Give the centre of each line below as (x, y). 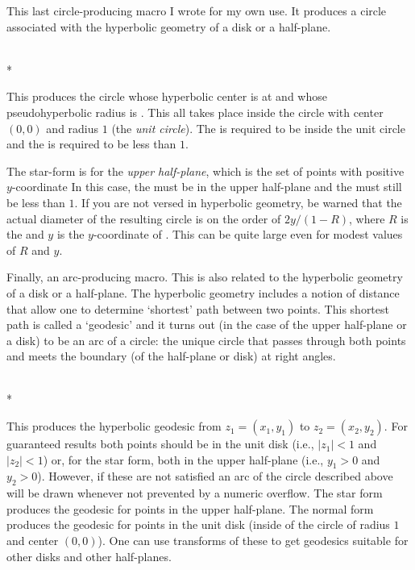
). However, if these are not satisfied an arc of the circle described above (215, 476)
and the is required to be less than (91, 144)
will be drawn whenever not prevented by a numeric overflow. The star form (195, 493)
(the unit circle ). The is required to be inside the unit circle (258, 128)
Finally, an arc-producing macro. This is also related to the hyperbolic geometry (205, 277)
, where (367, 218)
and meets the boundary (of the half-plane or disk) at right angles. (171, 356)
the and (25, 234)
